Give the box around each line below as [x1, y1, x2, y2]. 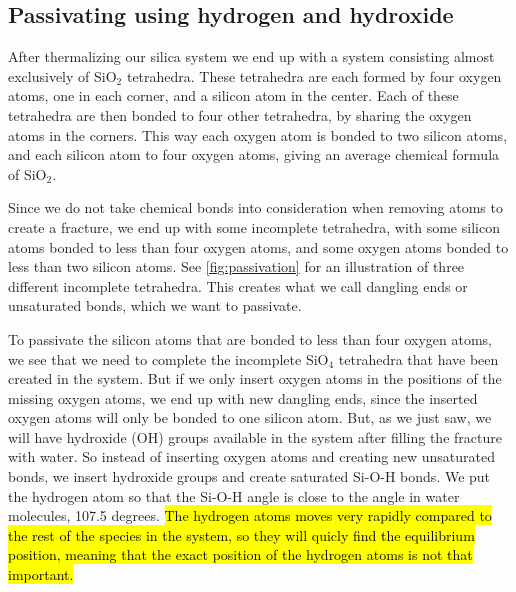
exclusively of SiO [8, 65, 117, 86]
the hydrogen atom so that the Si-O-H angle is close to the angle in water [8, 485, 460, 506]
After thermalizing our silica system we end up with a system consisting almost [8, 46, 495, 67]
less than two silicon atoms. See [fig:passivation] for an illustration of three [8, 256, 465, 277]
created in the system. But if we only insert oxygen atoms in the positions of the [8, 368, 502, 389]
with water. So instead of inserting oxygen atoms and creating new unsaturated [8, 446, 495, 467]
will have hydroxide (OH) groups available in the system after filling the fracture [8, 426, 502, 447]
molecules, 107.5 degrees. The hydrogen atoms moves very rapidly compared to [8, 505, 492, 526]
